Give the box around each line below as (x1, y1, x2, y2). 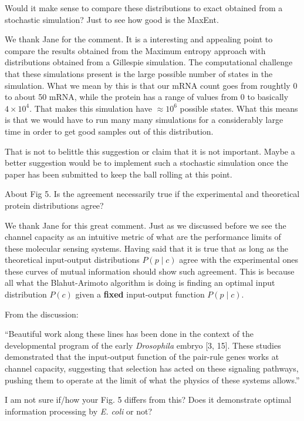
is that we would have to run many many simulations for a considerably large (5, 113, 283, 126)
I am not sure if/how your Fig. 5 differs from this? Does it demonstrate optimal (5, 393, 292, 406)
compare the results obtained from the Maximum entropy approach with (5, 44, 266, 56)
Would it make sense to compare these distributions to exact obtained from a (5, 2, 283, 14)
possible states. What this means (180, 102, 298, 114)
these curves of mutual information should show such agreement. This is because (5, 265, 295, 277)
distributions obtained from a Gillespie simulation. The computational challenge (5, 56, 293, 68)
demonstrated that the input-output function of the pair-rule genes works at (5, 350, 279, 363)
